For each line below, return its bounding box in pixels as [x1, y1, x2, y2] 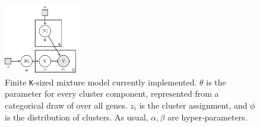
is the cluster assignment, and [139, 99, 248, 112]
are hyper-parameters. [167, 110, 248, 123]
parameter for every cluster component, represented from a [5, 87, 219, 100]
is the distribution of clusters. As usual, [5, 110, 148, 123]
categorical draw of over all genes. [5, 99, 128, 112]
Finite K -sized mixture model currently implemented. [5, 75, 197, 88]
